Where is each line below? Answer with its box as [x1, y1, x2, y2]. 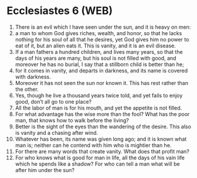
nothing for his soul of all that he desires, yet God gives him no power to [15, 36, 189, 43]
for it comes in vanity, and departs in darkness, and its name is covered [15, 67, 188, 74]
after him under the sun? [15, 166, 75, 173]
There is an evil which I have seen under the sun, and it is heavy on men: [15, 23, 191, 30]
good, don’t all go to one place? [15, 98, 92, 105]
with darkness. [15, 73, 52, 80]
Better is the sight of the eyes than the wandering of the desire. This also [15, 123, 191, 130]
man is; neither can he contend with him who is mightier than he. [15, 142, 172, 149]
